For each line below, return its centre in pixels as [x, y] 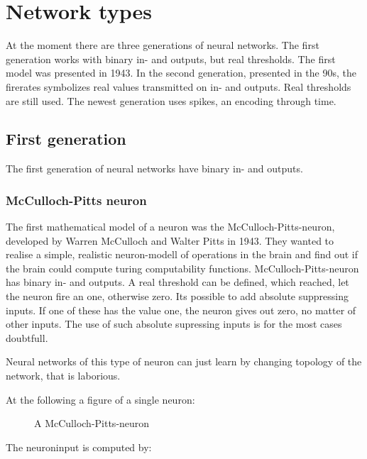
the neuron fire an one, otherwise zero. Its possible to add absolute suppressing [177, 296]
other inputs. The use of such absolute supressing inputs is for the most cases [174, 324]
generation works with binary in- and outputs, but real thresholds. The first [171, 59]
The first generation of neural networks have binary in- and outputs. [154, 168]
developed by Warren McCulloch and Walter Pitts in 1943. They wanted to [170, 240]
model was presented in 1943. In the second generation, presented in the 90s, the [181, 73]
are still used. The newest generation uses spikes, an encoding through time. [171, 100]
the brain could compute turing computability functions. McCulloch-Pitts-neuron [182, 268]
